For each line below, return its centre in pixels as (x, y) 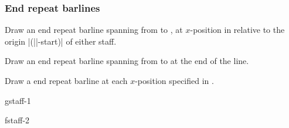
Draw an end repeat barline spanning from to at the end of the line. (127, 61)
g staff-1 (18, 100)
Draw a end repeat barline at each (66, 80)
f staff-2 (17, 120)
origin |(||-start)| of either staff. (61, 41)
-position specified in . (174, 80)
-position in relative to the (237, 30)
